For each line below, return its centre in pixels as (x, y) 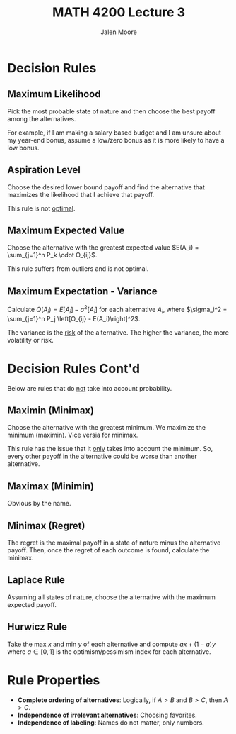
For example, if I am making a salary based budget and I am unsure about (114, 133)
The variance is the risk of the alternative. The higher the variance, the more (118, 332)
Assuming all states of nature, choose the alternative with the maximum (111, 597)
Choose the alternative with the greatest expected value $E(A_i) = (103, 248)
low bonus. (23, 148)
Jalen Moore (119, 32)
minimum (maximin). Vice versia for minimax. (73, 435)
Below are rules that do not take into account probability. (90, 388)
